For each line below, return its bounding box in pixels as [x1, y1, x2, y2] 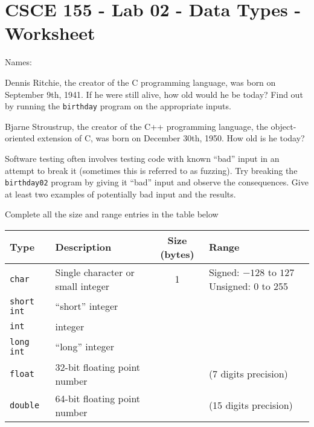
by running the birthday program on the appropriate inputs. [5, 100, 231, 112]
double [10, 400, 40, 410]
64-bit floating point [55, 391, 141, 405]
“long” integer [55, 339, 114, 354]
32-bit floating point [55, 359, 141, 374]
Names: [5, 56, 32, 68]
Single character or [55, 265, 135, 279]
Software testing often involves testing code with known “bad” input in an [5, 152, 280, 164]
